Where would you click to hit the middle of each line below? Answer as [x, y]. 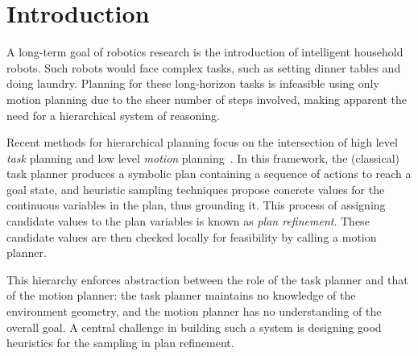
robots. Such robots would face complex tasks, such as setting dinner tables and [204, 67]
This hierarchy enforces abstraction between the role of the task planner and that [207, 279]
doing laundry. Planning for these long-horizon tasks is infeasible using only [193, 83]
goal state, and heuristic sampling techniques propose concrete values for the [196, 189]
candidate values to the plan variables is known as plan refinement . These [188, 221]
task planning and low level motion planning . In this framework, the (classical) [203, 157]
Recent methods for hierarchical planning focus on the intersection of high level [202, 142]
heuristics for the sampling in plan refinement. [120, 343]
